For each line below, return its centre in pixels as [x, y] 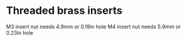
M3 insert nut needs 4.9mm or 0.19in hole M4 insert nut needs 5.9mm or [93, 27]
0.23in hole [20, 32]
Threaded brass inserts [64, 11]
